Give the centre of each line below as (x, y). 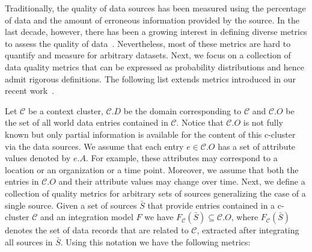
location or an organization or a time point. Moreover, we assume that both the (152, 169)
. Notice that (200, 122)
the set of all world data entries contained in (87, 122)
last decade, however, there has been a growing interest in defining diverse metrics (156, 32)
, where (245, 217)
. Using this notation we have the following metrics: (155, 241)
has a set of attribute (257, 146)
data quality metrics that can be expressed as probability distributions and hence (155, 66)
